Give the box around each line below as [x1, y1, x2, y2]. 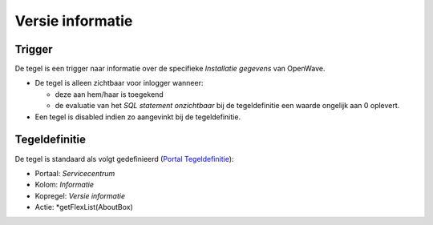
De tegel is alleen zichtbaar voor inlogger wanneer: [34, 78, 204, 88]
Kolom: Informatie [34, 180, 94, 190]
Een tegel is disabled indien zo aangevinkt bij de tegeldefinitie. [34, 112, 241, 122]
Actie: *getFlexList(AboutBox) [34, 203, 134, 212]
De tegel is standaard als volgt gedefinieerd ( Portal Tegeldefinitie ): [14, 154, 234, 163]
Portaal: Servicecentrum [34, 168, 115, 178]
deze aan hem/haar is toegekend [55, 89, 164, 99]
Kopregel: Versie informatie [34, 191, 126, 200]
